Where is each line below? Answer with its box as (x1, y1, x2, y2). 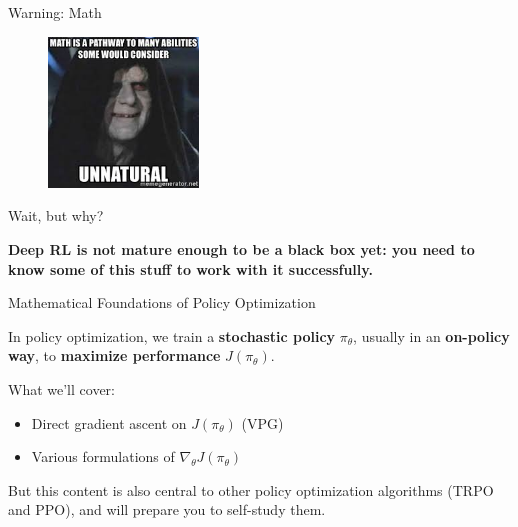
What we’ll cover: (8, 378, 115, 399)
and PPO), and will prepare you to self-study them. (8, 499, 326, 520)
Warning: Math (8, 2, 102, 22)
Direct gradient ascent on (31, 412, 187, 433)
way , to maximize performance (8, 345, 221, 366)
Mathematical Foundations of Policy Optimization (8, 292, 316, 313)
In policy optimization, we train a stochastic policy (8, 325, 336, 346)
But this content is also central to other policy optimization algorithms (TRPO (8, 479, 494, 500)
